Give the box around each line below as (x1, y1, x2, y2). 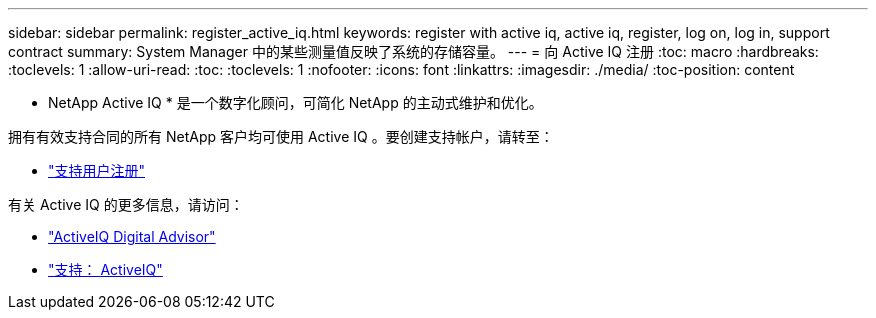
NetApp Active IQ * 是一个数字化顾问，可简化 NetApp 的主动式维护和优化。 (48, 94, 543, 111)
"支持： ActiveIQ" (48, 261, 163, 278)
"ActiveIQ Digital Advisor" (48, 228, 216, 245)
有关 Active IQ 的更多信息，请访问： (8, 196, 244, 213)
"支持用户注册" (48, 162, 146, 179)
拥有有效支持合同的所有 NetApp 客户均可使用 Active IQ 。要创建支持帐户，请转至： (8, 128, 554, 145)
